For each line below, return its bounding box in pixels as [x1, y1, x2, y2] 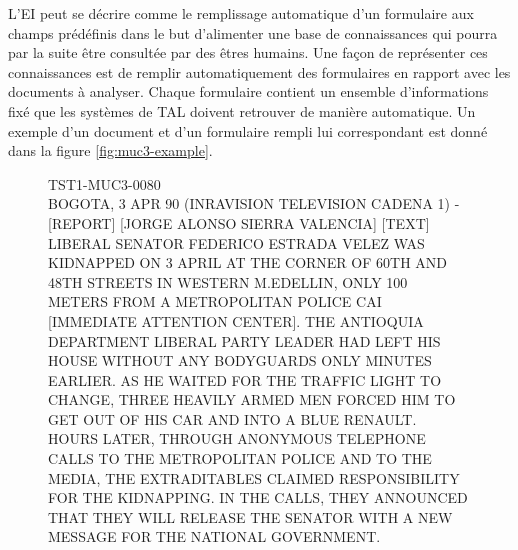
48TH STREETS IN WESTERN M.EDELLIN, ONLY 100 [48, 271, 408, 292]
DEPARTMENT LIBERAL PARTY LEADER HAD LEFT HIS [48, 330, 441, 351]
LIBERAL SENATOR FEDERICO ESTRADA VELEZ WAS [48, 232, 425, 253]
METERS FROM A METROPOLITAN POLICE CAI [48, 291, 382, 312]
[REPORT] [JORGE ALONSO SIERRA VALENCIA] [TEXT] [48, 212, 430, 233]
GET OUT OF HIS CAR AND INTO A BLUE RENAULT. [48, 408, 417, 429]
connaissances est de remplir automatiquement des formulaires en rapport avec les [8, 61, 511, 82]
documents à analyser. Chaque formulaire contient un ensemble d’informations [8, 81, 489, 102]
